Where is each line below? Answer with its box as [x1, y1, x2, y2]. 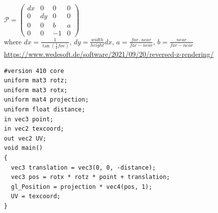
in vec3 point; [4, 115, 54, 123]
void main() [4, 144, 43, 152]
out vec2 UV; [4, 135, 46, 142]
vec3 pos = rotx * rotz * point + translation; [11, 174, 170, 181]
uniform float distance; [4, 106, 85, 113]
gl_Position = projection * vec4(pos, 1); [11, 183, 152, 190]
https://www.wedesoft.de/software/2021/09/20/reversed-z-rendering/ [4, 49, 214, 59]
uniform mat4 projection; [4, 96, 89, 104]
